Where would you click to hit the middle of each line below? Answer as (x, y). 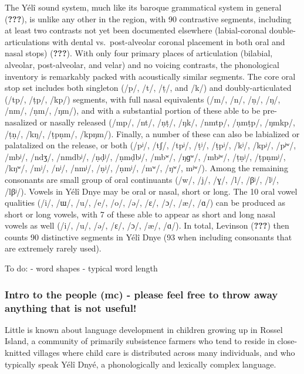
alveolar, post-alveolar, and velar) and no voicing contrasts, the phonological (142, 64)
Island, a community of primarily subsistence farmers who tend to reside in (140, 341)
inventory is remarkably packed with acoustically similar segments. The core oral (150, 76)
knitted (18, 352)
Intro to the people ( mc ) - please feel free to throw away (141, 294)
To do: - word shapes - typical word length (81, 268)
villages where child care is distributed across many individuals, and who (164, 352)
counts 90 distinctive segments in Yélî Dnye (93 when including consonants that (148, 237)
